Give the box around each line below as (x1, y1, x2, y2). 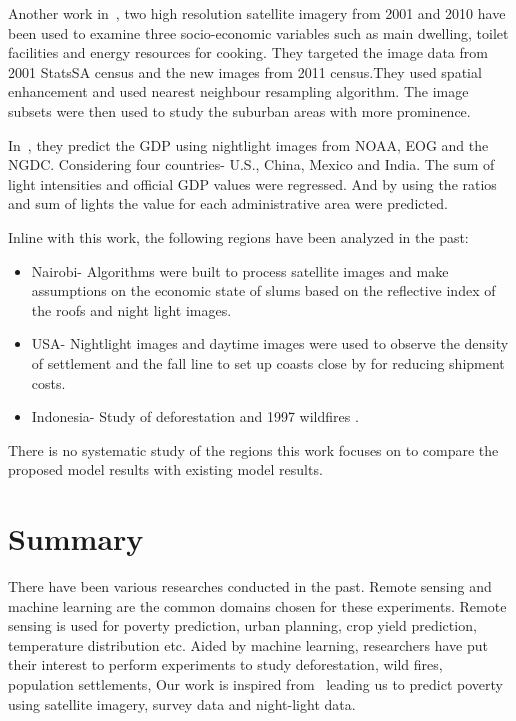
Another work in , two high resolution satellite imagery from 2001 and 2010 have (8, 3, 506, 23)
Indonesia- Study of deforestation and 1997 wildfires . (31, 406, 359, 427)
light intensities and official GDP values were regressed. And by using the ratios (8, 173, 497, 194)
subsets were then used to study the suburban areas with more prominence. (8, 100, 471, 121)
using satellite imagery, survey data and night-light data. (8, 693, 356, 714)
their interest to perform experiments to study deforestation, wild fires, (8, 654, 443, 675)
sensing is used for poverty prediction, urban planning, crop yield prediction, (8, 615, 477, 636)
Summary (8, 518, 144, 559)
